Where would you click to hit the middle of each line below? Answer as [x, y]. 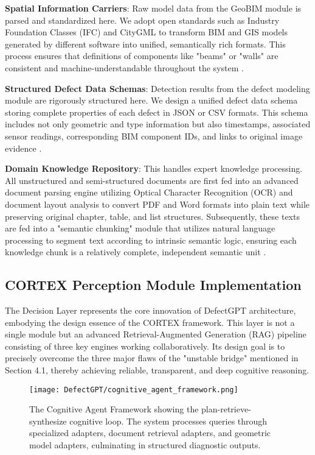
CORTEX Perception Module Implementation [153, 285]
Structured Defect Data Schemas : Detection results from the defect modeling [157, 88]
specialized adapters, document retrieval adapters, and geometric [150, 433]
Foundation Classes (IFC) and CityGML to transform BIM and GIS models [147, 32]
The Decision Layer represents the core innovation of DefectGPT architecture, [151, 310]
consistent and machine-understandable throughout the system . [124, 67]
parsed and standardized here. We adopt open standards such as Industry [142, 20]
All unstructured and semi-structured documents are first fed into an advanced [152, 180]
